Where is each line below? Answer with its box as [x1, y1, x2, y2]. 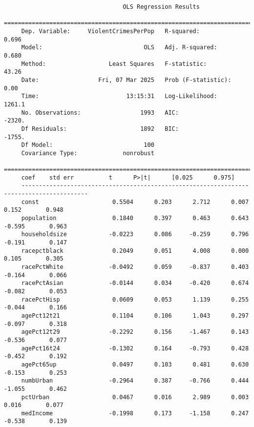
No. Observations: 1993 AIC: [21, 109, 179, 116]
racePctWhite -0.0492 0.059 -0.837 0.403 [21, 264, 249, 270]
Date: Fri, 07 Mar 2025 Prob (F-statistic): [21, 76, 232, 83]
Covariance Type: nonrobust [21, 149, 154, 157]
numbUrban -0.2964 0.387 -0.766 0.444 [21, 377, 249, 385]
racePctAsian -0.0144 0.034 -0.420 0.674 [21, 280, 249, 287]
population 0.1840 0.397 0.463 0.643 [21, 215, 249, 222]
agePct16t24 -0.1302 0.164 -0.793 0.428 [21, 345, 249, 352]
